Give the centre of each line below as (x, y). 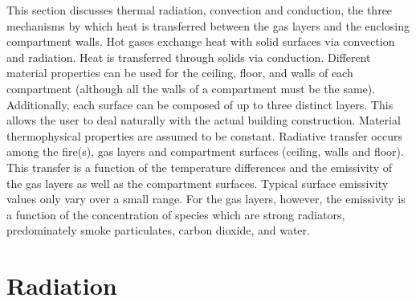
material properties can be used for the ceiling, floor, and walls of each (180, 73)
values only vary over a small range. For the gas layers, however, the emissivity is (206, 199)
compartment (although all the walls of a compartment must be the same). (191, 88)
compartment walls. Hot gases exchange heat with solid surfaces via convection (201, 41)
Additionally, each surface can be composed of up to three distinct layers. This (200, 104)
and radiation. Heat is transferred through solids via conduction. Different (189, 57)
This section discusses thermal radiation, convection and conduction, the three (200, 10)
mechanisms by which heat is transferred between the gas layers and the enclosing (208, 25)
